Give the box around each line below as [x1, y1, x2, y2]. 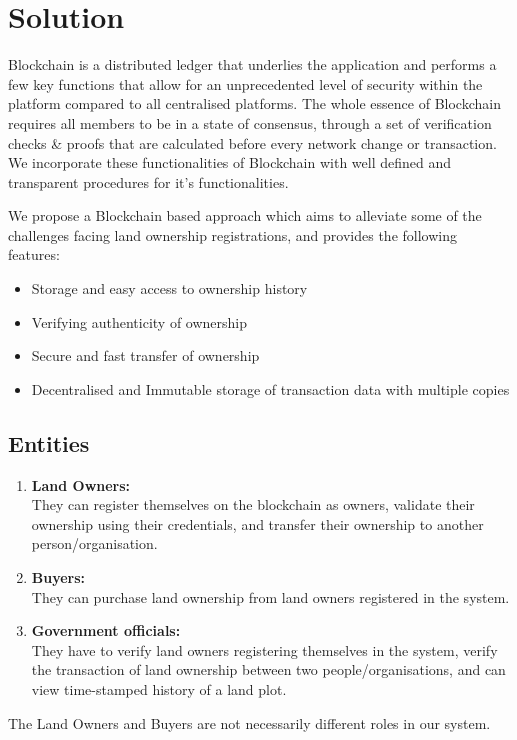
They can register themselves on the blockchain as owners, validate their [31, 494, 475, 515]
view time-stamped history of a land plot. [31, 678, 287, 699]
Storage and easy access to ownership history [31, 278, 308, 299]
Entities [8, 427, 90, 458]
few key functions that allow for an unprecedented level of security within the [8, 73, 483, 94]
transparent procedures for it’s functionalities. [8, 171, 289, 192]
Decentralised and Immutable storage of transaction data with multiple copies [31, 378, 510, 399]
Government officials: [31, 620, 181, 641]
